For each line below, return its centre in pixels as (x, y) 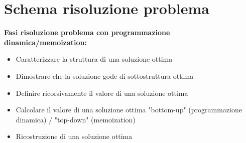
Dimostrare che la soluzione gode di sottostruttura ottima (105, 76)
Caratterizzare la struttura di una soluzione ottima (94, 59)
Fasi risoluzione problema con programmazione (87, 32)
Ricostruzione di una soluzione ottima (74, 136)
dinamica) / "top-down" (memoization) (76, 119)
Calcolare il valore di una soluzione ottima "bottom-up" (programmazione (129, 110)
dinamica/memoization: (45, 42)
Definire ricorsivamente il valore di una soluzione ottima (102, 93)
